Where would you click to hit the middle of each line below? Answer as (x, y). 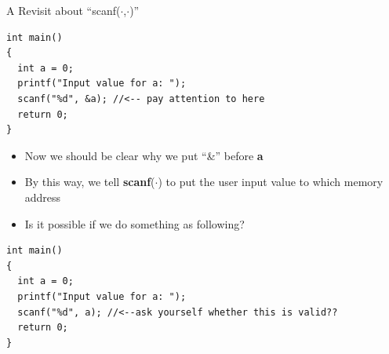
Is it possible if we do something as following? (135, 223)
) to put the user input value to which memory (271, 182)
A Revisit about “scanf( (64, 10)
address (43, 197)
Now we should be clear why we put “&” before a (144, 155)
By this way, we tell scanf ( (90, 182)
